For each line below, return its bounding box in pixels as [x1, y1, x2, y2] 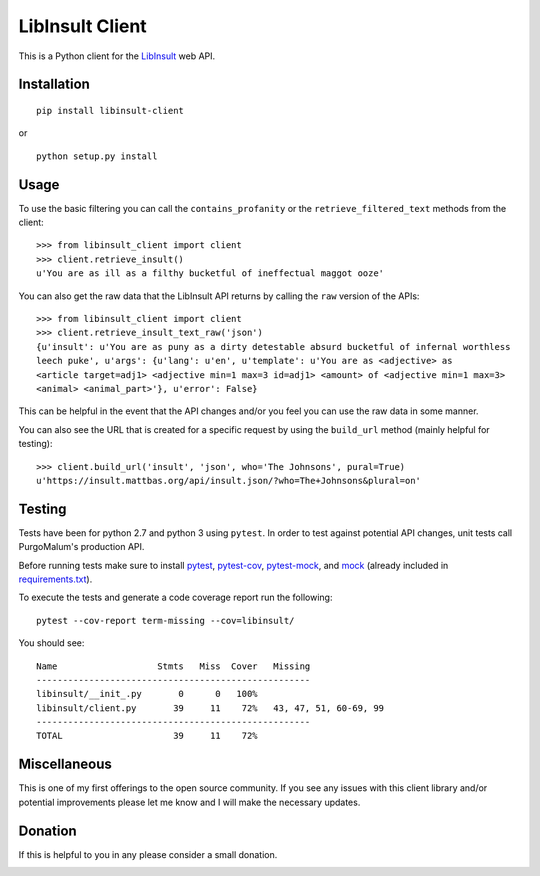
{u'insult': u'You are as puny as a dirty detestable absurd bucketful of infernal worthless [36, 341, 511, 352]
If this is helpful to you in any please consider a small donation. [18, 848, 278, 860]
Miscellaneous [18, 756, 112, 773]
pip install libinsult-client [36, 105, 185, 116]
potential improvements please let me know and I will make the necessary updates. [18, 796, 361, 808]
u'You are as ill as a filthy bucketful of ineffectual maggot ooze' [36, 268, 385, 279]
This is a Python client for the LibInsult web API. [18, 50, 216, 62]
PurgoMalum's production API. [18, 541, 145, 553]
